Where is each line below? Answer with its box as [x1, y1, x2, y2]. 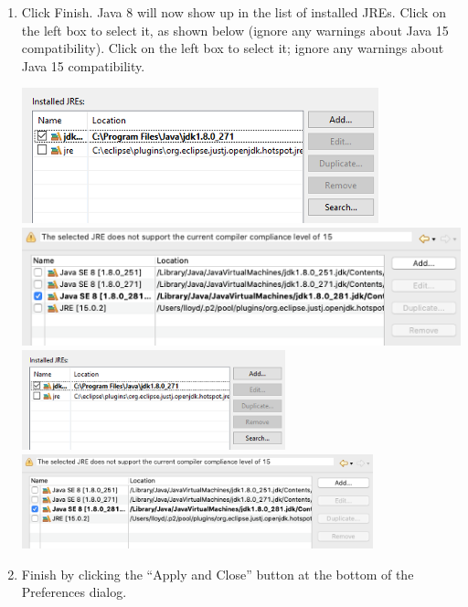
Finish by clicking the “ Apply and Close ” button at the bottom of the [21, 564, 414, 583]
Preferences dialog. [21, 582, 127, 602]
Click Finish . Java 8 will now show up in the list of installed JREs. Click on [21, 3, 446, 21]
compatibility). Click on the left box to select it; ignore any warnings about [21, 38, 444, 58]
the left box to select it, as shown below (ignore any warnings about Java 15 [21, 20, 449, 39]
